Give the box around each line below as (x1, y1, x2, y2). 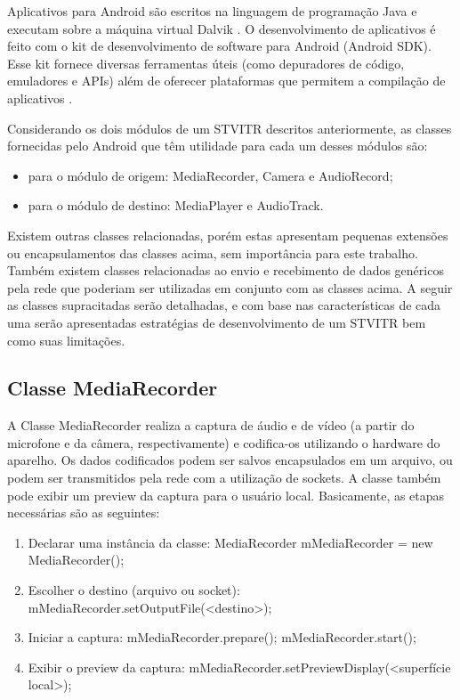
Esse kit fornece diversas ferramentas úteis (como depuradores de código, (7, 53, 405, 72)
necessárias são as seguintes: (7, 503, 160, 522)
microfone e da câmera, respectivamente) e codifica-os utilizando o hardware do (7, 433, 440, 452)
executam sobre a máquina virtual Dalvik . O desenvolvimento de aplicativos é (7, 19, 436, 37)
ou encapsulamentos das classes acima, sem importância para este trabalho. (7, 243, 418, 262)
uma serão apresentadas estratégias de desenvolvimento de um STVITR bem (7, 313, 426, 331)
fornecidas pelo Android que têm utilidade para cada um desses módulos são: (7, 136, 428, 155)
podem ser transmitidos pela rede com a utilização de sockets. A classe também (7, 468, 441, 487)
